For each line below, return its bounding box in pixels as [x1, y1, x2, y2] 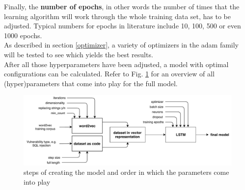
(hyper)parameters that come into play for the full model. [4, 78, 178, 88]
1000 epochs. [4, 30, 42, 40]
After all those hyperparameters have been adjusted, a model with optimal [4, 59, 229, 69]
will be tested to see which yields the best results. [4, 49, 153, 59]
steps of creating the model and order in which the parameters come [24, 167, 229, 177]
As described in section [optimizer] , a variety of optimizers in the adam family [4, 40, 239, 50]
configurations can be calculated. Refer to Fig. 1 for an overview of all [4, 69, 215, 79]
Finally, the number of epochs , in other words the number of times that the [4, 1, 240, 11]
